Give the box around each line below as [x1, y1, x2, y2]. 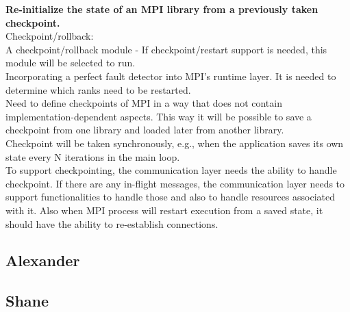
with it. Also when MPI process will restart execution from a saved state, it [5, 203, 323, 217]
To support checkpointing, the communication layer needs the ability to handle [5, 163, 337, 177]
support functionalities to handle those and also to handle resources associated [5, 190, 336, 204]
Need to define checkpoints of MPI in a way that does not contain [5, 96, 282, 110]
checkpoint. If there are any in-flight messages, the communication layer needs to [5, 176, 345, 190]
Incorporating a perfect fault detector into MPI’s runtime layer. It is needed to [5, 68, 336, 83]
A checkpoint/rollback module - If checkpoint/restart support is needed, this [5, 42, 327, 56]
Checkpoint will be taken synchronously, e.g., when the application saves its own [5, 135, 344, 150]
